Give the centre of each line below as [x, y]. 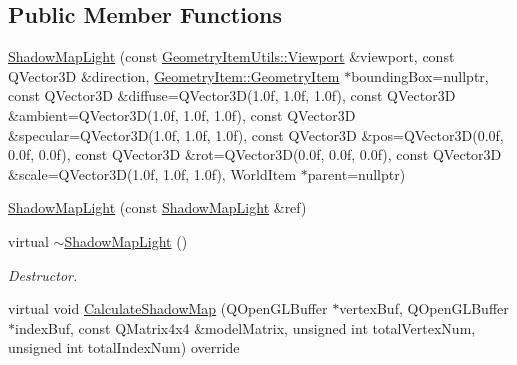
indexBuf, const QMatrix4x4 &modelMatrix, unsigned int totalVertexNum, [245, 327]
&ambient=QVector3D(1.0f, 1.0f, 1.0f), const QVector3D [182, 114]
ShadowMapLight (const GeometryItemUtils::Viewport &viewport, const [231, 56]
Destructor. [43, 274]
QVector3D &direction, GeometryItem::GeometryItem [174, 75]
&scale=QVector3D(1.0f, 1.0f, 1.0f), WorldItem [152, 173]
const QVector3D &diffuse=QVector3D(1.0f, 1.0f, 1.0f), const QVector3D [232, 95]
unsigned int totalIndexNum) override [124, 347]
